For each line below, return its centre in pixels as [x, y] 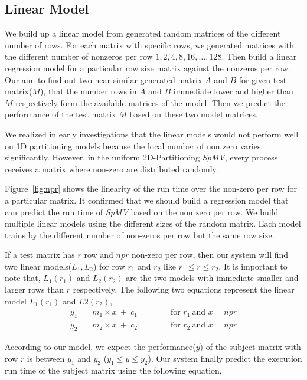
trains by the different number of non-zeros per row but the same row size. [140, 235]
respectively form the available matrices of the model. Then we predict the [151, 102]
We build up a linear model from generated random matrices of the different [143, 33]
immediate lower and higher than [233, 91]
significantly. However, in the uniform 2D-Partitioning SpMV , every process [141, 157]
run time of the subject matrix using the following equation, [113, 370]
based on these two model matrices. [194, 114]
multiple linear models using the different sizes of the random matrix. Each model [153, 223]
